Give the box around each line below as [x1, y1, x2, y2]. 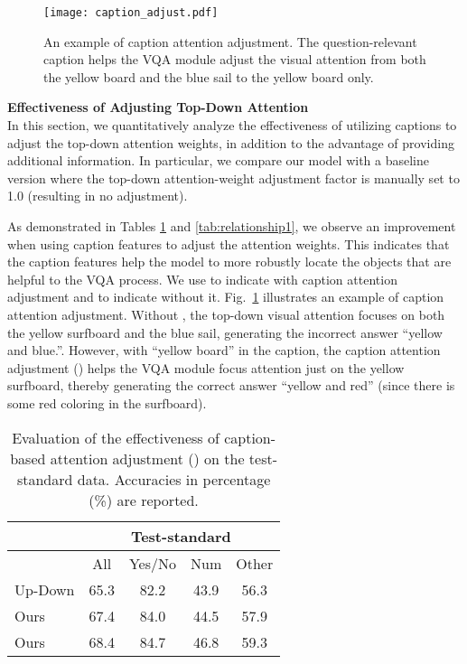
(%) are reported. [89, 489, 199, 510]
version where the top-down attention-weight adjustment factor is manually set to [7, 168, 460, 187]
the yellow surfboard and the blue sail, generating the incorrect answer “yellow [7, 323, 443, 341]
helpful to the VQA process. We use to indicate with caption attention [7, 269, 397, 288]
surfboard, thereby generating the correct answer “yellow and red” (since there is [7, 376, 455, 395]
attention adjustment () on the [50, 447, 245, 469]
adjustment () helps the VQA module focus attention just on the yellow [7, 358, 405, 377]
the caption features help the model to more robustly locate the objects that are [7, 252, 452, 271]
